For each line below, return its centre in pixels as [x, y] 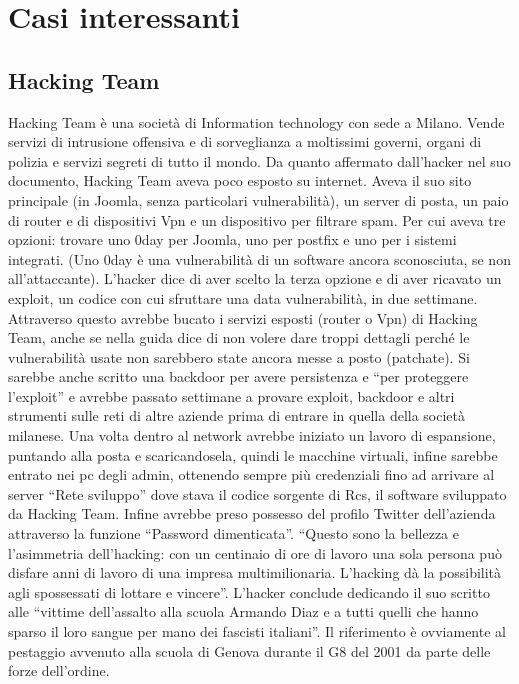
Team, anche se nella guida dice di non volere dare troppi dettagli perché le [239, 337]
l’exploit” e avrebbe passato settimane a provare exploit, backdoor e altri [231, 395]
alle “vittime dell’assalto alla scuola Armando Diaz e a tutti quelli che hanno [243, 611]
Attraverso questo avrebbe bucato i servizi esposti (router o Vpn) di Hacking [243, 317]
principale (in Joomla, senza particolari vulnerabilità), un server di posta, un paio [258, 199]
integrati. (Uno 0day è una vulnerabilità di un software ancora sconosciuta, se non [259, 258]
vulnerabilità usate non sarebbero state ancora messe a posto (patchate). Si [239, 356]
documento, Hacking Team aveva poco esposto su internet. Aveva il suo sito [240, 180]
